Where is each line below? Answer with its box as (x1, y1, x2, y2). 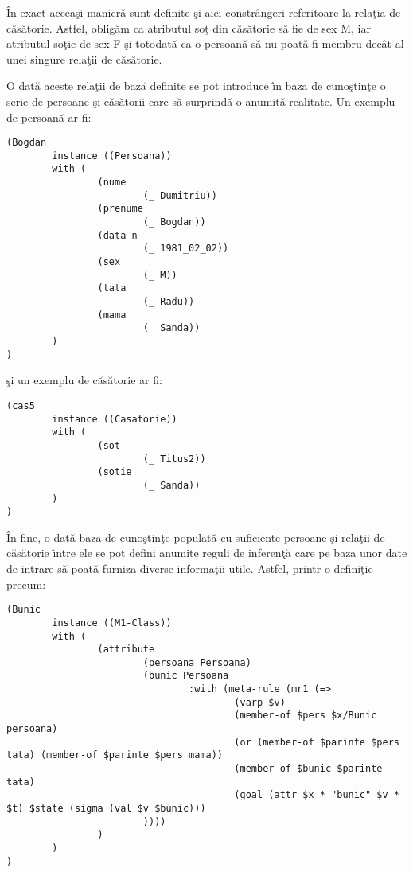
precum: (6, 575, 46, 592)
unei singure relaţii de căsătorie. (6, 50, 162, 67)
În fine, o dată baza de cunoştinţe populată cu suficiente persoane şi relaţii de (6, 528, 385, 545)
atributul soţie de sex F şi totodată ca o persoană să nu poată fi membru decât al (6, 35, 404, 52)
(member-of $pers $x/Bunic (234, 710, 377, 722)
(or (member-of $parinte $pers (234, 736, 399, 748)
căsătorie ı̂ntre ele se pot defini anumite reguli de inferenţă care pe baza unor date (6, 544, 407, 561)
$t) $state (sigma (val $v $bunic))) (6, 803, 206, 815)
